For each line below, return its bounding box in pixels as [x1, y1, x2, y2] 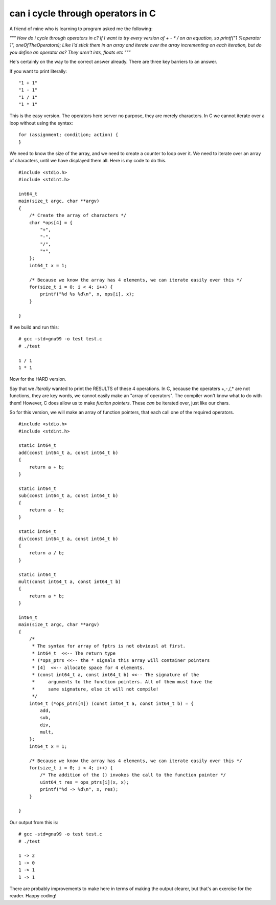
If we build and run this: [9, 324, 59, 330]
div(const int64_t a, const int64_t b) [18, 535, 119, 542]
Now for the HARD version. [9, 376, 66, 382]
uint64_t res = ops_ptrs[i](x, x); [40, 779, 129, 785]
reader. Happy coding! [9, 893, 57, 899]
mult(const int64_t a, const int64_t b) [18, 578, 121, 585]
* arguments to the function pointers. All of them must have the [32, 679, 213, 685]
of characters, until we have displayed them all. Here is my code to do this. [9, 158, 167, 164]
